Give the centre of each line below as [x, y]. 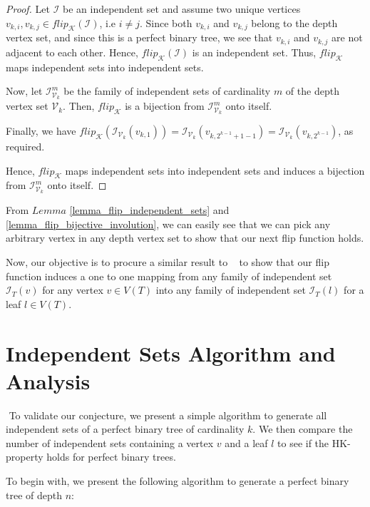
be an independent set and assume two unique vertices [181, 9]
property [25, 457]
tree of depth [34, 495]
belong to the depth [294, 22]
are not [347, 37]
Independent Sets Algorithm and [171, 353]
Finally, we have [41, 130]
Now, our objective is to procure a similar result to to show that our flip [168, 261]
